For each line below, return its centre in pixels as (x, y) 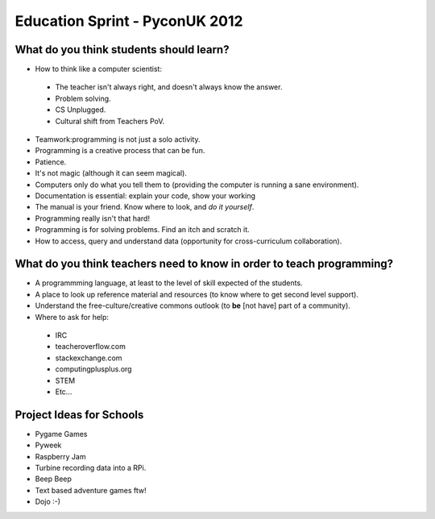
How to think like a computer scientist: (99, 69)
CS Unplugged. (81, 110)
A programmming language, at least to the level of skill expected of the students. (169, 283)
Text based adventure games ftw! (91, 490)
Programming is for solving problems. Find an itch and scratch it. (142, 230)
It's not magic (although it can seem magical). (111, 173)
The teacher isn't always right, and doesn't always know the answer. (169, 87)
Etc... (64, 392)
